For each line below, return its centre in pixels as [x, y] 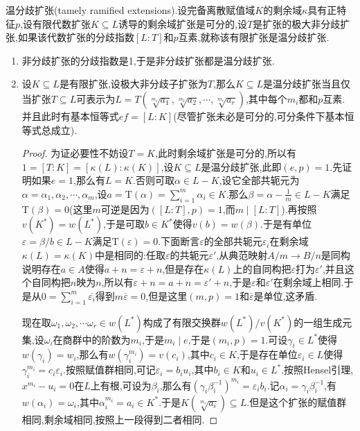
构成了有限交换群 [182, 322]
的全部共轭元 [233, 241]
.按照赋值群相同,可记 [109, 370]
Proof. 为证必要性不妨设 [75, 153]
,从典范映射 [242, 254]
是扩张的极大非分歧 [297, 23]
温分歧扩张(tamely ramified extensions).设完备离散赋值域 [130, 10]
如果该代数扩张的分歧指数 [76, 37]
